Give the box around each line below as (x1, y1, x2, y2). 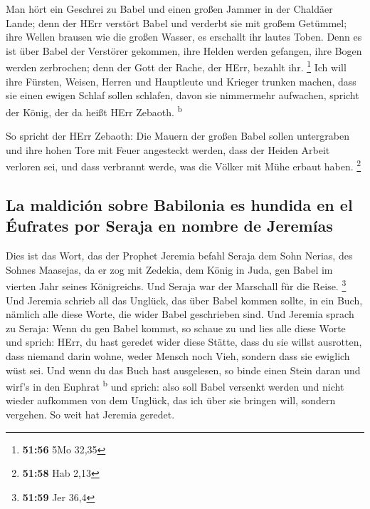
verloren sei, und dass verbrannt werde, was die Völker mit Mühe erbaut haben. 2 (6, 157, 361, 173)
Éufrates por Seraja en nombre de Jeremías (6, 215, 333, 237)
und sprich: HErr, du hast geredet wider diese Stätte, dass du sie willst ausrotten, (6, 334, 362, 349)
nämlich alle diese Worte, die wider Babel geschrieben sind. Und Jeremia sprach (6, 307, 354, 322)
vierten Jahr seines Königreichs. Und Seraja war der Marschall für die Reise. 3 (6, 277, 347, 293)
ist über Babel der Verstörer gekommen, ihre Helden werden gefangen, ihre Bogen (6, 43, 362, 58)
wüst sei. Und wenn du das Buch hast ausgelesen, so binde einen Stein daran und (6, 362, 361, 377)
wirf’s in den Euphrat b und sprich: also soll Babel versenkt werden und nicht (6, 377, 344, 394)
